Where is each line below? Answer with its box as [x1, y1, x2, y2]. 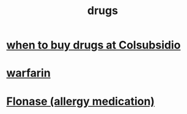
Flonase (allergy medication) [6, 94, 155, 108]
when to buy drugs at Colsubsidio [6, 38, 181, 52]
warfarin [6, 66, 51, 80]
